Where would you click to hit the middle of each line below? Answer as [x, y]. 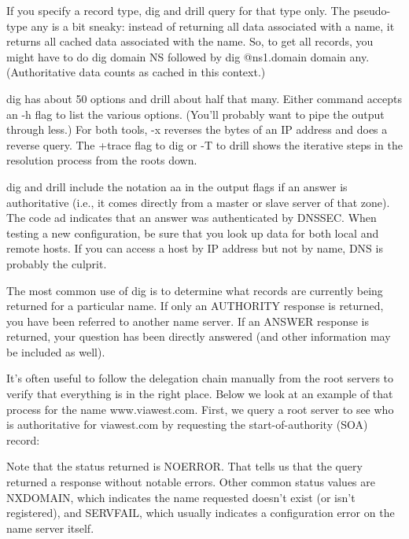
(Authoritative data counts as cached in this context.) [136, 72]
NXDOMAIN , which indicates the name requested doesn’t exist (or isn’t [181, 497]
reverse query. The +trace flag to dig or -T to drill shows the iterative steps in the [204, 144]
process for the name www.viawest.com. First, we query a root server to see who [200, 409]
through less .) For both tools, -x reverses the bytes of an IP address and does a [197, 129]
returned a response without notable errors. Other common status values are [191, 482]
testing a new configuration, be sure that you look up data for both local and [193, 233]
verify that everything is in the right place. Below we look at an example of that [200, 394]
